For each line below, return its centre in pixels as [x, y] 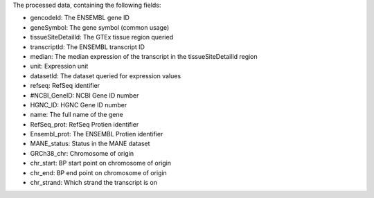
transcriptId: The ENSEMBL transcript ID [88, 47]
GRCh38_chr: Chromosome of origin [82, 153]
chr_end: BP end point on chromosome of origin [99, 172]
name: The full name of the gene [77, 115]
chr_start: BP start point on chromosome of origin [101, 163]
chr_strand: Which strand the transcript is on [94, 183]
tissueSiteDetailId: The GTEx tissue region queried [101, 37]
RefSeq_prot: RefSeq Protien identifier [84, 124]
